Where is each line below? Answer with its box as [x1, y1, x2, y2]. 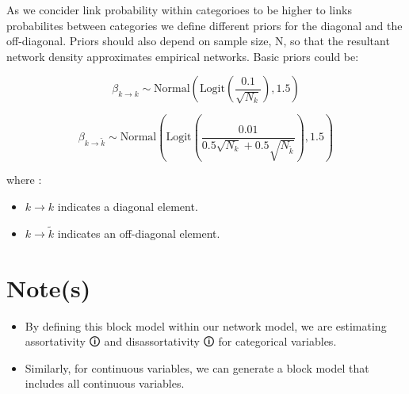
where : [6, 171, 42, 188]
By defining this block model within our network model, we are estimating [25, 317, 387, 334]
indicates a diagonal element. [57, 198, 198, 215]
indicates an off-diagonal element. [57, 224, 220, 241]
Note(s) [6, 271, 91, 304]
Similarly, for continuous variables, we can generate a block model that [25, 359, 369, 376]
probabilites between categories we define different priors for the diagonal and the [6, 17, 403, 33]
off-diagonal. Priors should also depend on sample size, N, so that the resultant [6, 33, 390, 49]
